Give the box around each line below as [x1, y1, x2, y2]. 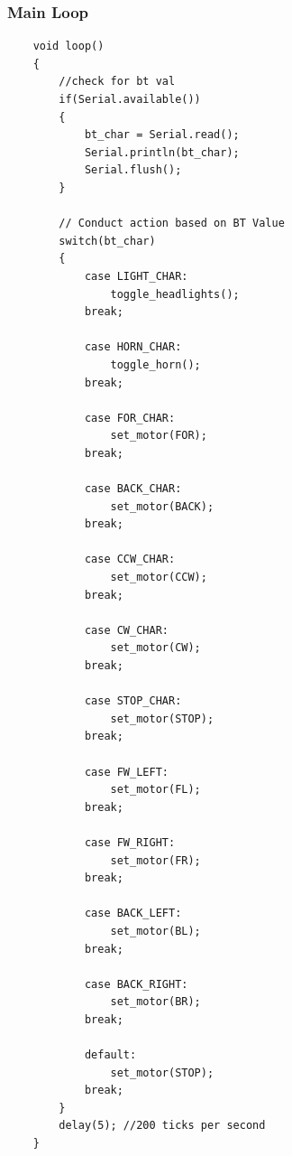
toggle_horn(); [110, 358, 201, 371]
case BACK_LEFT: [84, 907, 182, 920]
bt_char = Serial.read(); [84, 128, 240, 142]
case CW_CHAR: [84, 623, 169, 637]
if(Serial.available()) [59, 93, 201, 106]
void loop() [32, 40, 105, 53]
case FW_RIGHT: [84, 835, 176, 849]
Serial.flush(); [84, 163, 182, 177]
